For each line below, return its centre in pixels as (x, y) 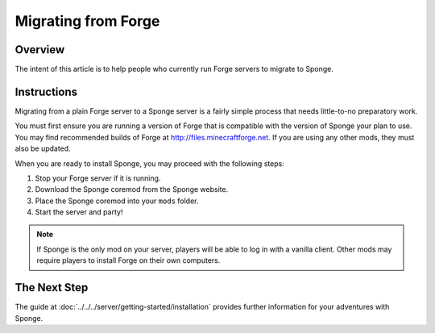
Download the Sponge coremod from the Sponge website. (132, 189)
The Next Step (52, 287)
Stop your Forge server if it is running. (98, 178)
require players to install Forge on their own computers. (128, 260)
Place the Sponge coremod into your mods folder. (117, 201)
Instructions (46, 92)
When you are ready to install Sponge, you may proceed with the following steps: (150, 163)
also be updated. (43, 148)
